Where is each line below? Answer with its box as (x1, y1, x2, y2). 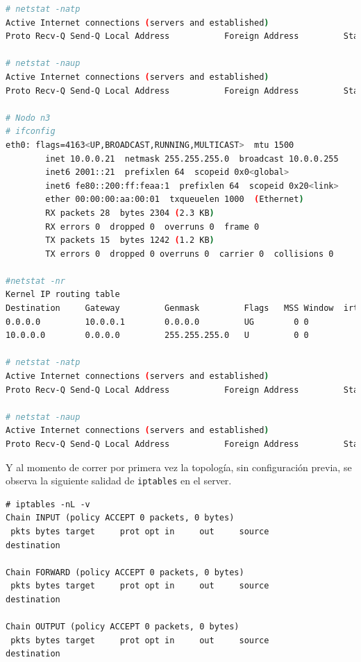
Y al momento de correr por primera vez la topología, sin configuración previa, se (6, 459, 352, 474)
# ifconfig (6, 126, 56, 137)
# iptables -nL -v (6, 499, 90, 509)
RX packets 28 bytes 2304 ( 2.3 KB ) (45, 207, 215, 218)
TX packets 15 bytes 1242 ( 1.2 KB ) (45, 235, 215, 246)
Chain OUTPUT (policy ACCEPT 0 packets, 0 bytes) (6, 622, 240, 632)
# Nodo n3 (6, 112, 51, 123)
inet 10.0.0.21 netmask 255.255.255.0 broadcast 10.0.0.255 (45, 153, 339, 164)
